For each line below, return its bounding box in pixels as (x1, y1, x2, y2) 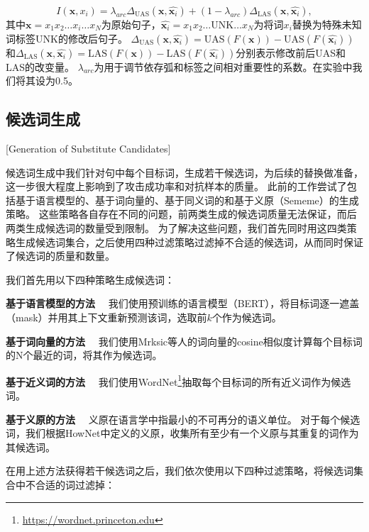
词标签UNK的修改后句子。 (6, 31, 128, 45)
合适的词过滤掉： (35, 477, 115, 492)
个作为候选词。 (211, 309, 282, 324)
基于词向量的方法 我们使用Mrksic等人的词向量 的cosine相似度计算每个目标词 (6, 333, 363, 348)
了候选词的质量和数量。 (6, 248, 115, 263)
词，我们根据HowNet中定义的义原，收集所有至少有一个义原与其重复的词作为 (6, 426, 359, 440)
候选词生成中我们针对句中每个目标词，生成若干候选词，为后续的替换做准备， (6, 165, 363, 179)
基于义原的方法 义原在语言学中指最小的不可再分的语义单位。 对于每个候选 (6, 411, 360, 426)
